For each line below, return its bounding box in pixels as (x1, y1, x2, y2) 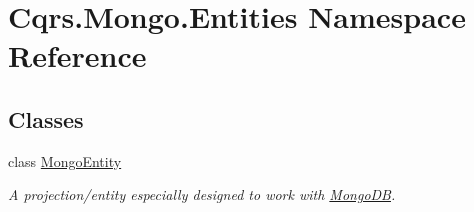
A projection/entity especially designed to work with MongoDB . (8, 184, 396, 205)
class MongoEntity (8, 150, 122, 171)
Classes (8, 103, 84, 134)
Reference (8, 35, 147, 76)
